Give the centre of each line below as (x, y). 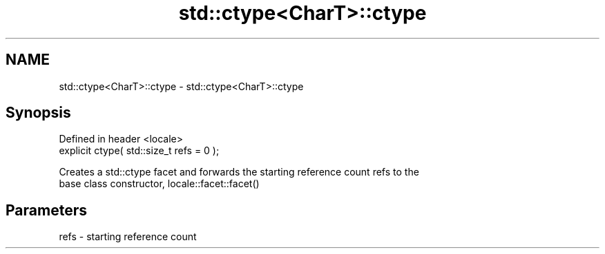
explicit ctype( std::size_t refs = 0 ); (139, 151)
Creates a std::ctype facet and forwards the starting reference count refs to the (239, 172)
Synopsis (38, 113)
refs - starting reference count (128, 237)
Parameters (46, 210)
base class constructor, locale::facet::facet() (159, 184)
